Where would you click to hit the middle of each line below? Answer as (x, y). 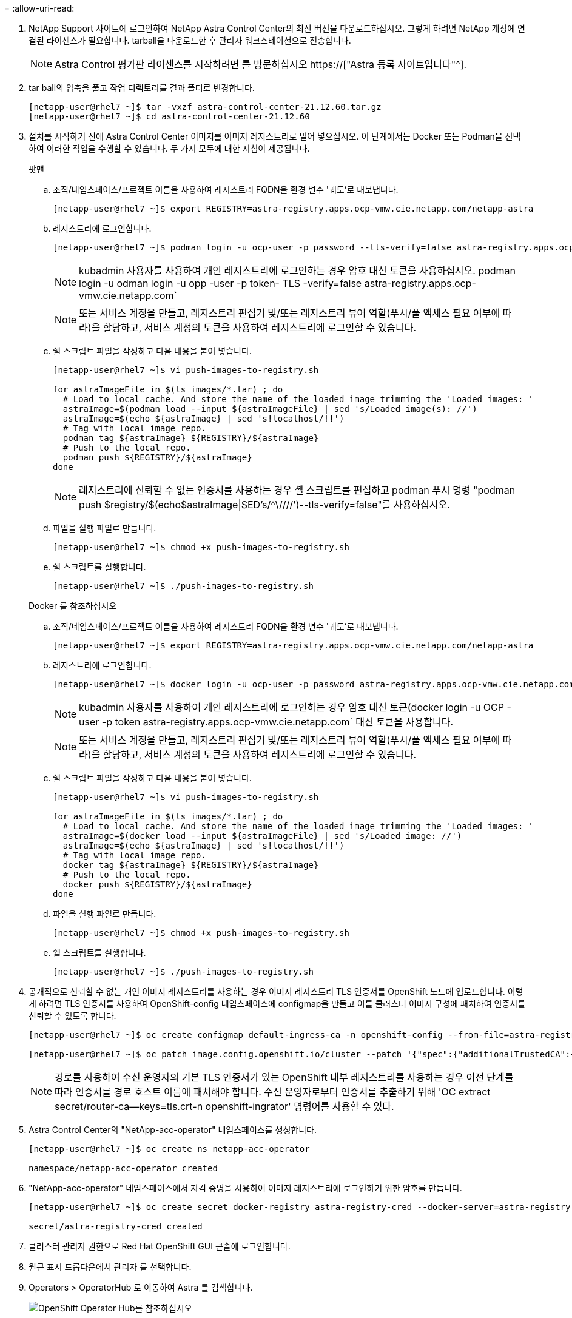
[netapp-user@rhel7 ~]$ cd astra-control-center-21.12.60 (169, 116)
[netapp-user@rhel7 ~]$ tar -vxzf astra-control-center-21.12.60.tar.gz (205, 107)
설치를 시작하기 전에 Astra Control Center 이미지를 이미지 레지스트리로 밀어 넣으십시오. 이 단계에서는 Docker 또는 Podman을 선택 (275, 136)
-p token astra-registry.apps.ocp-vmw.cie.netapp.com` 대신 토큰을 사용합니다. (278, 722)
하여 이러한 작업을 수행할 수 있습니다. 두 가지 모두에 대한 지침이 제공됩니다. (169, 148)
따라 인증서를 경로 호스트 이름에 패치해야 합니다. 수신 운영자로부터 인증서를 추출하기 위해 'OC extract (273, 1092)
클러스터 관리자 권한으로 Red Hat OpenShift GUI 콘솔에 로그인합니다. (160, 1246)
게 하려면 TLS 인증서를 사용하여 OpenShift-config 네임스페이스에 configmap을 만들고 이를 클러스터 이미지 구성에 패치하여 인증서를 (277, 1004)
